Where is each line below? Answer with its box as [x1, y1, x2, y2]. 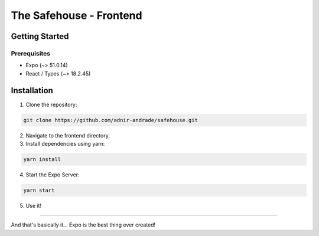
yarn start [23, 186, 55, 194]
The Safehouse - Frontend [11, 9, 142, 22]
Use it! [25, 202, 41, 209]
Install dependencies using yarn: [25, 140, 105, 147]
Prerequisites [11, 49, 50, 57]
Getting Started [11, 31, 69, 41]
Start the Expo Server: [25, 171, 80, 178]
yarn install [23, 156, 61, 162]
